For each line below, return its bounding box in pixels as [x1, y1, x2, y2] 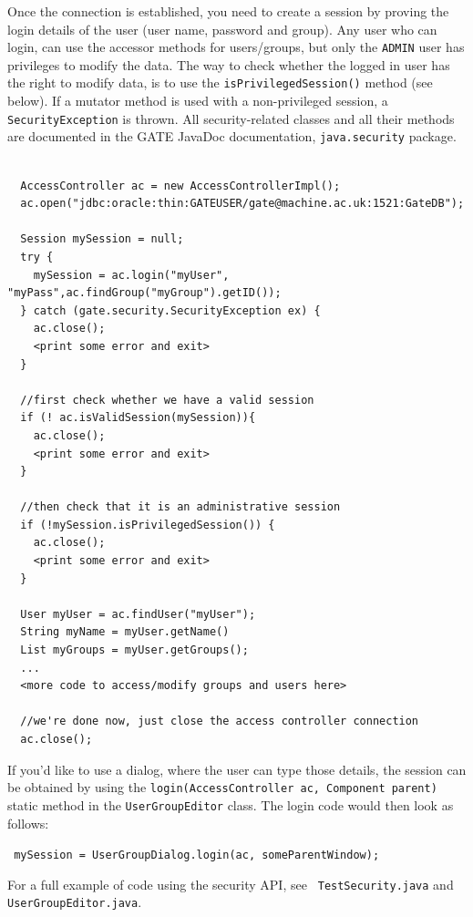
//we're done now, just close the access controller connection [20, 715, 419, 728]
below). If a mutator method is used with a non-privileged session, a [7, 91, 388, 110]
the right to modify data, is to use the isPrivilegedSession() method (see [7, 73, 433, 92]
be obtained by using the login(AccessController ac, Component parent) [7, 778, 437, 797]
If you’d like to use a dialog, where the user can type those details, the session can [7, 759, 467, 778]
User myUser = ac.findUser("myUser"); [20, 607, 256, 621]
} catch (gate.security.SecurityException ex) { [20, 304, 321, 317]
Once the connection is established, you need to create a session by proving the [7, 2, 449, 20]
